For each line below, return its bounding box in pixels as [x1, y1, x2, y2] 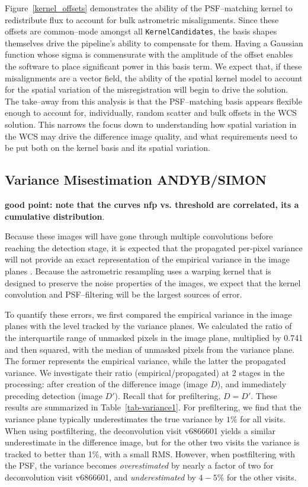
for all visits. [240, 413, 285, 425]
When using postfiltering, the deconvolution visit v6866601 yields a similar [5, 424, 276, 437]
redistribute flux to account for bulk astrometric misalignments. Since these [5, 13, 279, 26]
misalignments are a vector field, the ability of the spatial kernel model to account [5, 71, 303, 84]
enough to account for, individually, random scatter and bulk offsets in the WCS [5, 106, 297, 119]
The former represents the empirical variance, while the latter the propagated [5, 355, 286, 367]
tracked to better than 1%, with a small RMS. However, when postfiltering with [5, 447, 296, 460]
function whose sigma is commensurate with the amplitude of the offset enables [5, 48, 293, 61]
